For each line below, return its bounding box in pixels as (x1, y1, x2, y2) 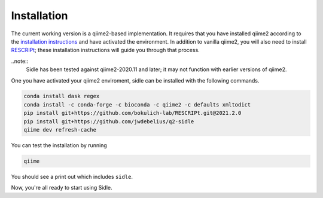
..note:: (11, 57, 29, 65)
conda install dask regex (23, 93, 100, 100)
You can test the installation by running (11, 142, 107, 149)
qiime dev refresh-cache (23, 126, 97, 133)
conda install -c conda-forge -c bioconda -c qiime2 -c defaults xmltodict (23, 101, 251, 108)
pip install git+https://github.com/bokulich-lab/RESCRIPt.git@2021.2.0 (23, 109, 242, 117)
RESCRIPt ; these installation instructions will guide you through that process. (11, 47, 200, 54)
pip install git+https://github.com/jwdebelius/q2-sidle (23, 118, 194, 125)
